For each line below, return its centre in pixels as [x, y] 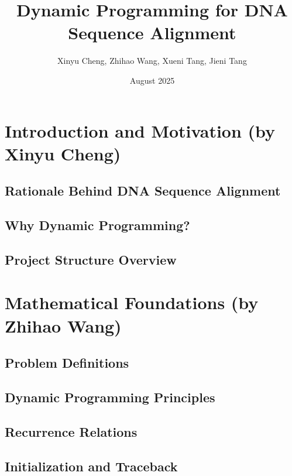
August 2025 [152, 80]
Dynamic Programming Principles [110, 397]
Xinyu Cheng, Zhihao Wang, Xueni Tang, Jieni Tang [152, 61]
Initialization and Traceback [91, 466]
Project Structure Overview [91, 259]
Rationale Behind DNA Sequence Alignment [143, 191]
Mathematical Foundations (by [132, 302]
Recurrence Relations [71, 431]
